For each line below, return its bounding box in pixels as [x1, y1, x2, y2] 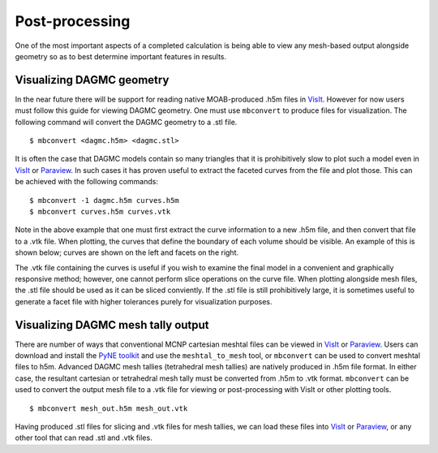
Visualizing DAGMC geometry [15, 73, 170, 87]
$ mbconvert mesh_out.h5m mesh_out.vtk [29, 403, 188, 413]
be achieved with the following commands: [15, 177, 158, 187]
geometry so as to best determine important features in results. [15, 51, 227, 61]
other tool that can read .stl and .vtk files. [15, 433, 153, 442]
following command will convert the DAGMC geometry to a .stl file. [15, 117, 238, 127]
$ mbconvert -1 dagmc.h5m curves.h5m [29, 196, 180, 205]
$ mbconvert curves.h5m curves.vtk [29, 207, 171, 216]
